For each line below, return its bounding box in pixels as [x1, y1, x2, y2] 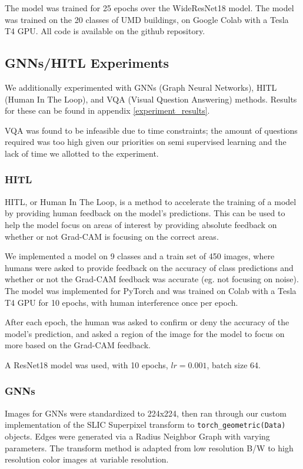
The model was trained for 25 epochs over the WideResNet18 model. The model [5, 2, 294, 14]
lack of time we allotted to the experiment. [5, 147, 159, 159]
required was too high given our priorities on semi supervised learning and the [5, 136, 287, 148]
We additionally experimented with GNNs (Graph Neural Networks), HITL [5, 81, 277, 93]
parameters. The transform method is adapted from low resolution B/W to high [5, 441, 294, 454]
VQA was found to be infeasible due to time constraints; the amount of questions [5, 124, 298, 136]
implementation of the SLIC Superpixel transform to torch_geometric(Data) [5, 418, 286, 431]
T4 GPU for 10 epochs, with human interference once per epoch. [5, 296, 238, 308]
